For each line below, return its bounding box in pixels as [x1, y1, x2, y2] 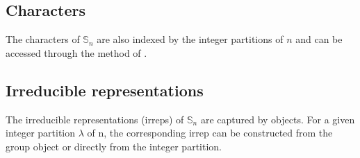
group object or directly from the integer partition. [6, 139, 222, 153]
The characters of [6, 32, 80, 46]
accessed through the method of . [6, 45, 147, 60]
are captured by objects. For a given [200, 112, 355, 126]
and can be [295, 32, 343, 46]
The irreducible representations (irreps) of [6, 112, 184, 126]
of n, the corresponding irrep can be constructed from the [87, 125, 333, 140]
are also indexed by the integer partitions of [97, 32, 284, 46]
